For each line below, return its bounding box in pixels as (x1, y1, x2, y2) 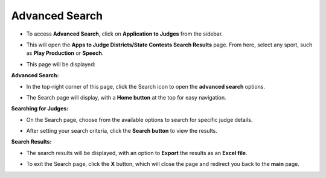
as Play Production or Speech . (26, 49, 104, 57)
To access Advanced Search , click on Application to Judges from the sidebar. (26, 30, 223, 37)
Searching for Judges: (11, 105, 69, 112)
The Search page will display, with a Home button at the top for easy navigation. (26, 94, 226, 101)
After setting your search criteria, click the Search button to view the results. (26, 127, 217, 135)
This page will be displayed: (26, 60, 96, 68)
